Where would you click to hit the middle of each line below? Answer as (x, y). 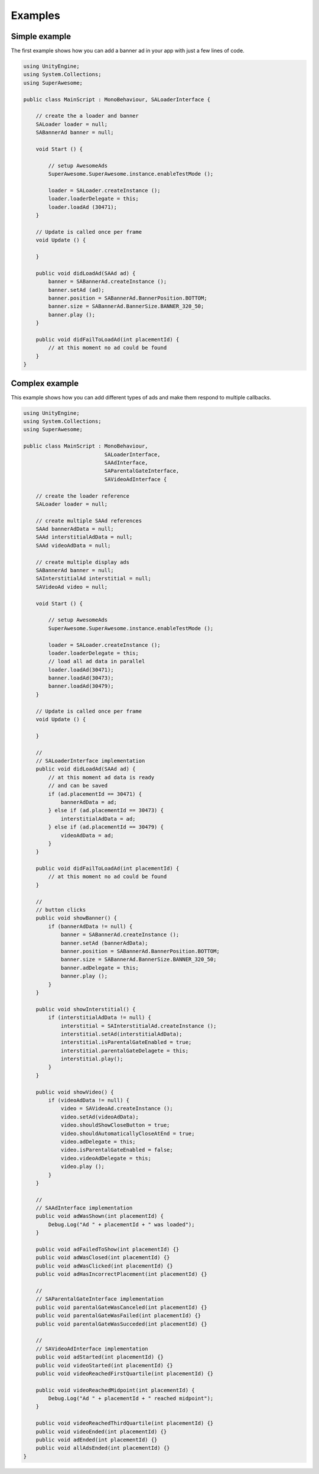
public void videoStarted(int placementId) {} (105, 1365)
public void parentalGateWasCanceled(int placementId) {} (121, 1307)
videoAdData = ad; (87, 835)
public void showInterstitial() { (86, 1009)
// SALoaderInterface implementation (90, 761)
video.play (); (82, 1167)
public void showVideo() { (75, 1092)
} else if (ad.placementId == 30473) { (106, 810)
